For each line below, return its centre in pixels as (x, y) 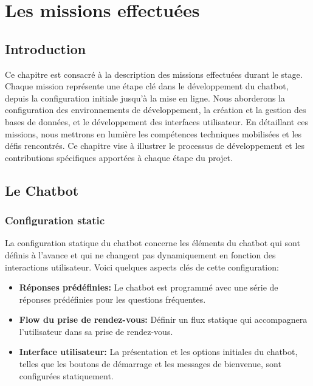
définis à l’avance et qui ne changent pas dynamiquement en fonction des (140, 254)
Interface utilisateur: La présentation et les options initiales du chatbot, (158, 352)
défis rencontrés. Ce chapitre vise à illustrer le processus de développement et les (155, 146)
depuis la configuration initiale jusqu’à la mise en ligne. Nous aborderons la (145, 98)
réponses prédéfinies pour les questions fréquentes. (112, 299)
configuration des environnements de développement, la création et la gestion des (156, 110)
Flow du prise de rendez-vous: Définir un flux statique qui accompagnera (163, 319)
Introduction (46, 48)
